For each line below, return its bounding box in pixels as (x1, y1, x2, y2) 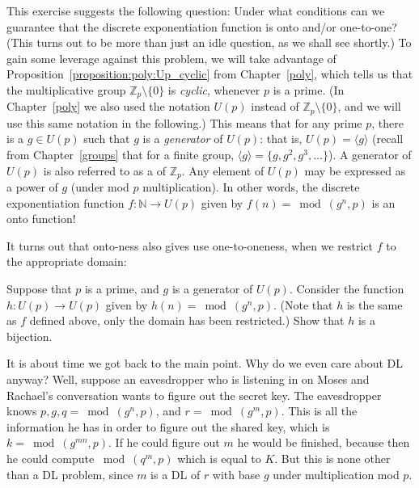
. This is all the (281, 402, 358, 419)
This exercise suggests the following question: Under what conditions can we (6, 2, 385, 19)
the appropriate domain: (6, 253, 127, 270)
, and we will (337, 98, 401, 115)
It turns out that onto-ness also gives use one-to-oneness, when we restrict (6, 237, 374, 254)
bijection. (6, 327, 53, 344)
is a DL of (150, 465, 201, 482)
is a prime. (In (273, 81, 345, 98)
